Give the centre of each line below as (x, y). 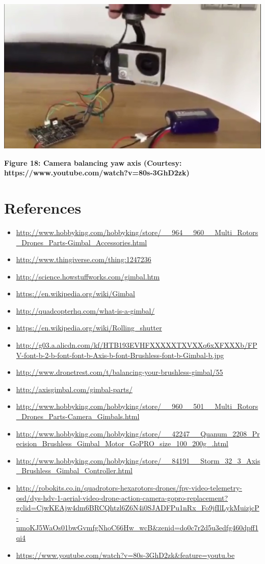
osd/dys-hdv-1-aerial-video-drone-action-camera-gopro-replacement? (122, 497)
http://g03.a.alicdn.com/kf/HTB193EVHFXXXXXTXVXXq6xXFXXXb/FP (137, 345)
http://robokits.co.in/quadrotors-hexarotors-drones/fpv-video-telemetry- (129, 488)
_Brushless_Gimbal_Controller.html (74, 470)
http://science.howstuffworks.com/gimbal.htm (88, 276)
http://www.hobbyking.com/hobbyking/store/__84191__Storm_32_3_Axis (138, 460)
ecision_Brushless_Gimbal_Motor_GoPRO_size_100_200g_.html (122, 443)
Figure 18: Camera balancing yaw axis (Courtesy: (93, 162)
